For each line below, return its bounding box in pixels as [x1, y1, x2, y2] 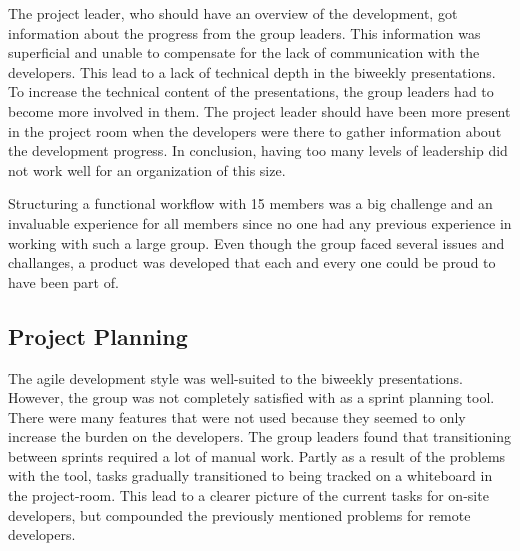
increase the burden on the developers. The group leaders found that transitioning [8, 426, 512, 447]
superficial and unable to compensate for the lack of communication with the [8, 42, 480, 63]
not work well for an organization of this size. [8, 159, 286, 180]
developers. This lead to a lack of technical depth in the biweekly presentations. [8, 61, 496, 82]
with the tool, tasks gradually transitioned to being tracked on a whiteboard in [8, 465, 493, 486]
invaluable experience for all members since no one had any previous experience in [8, 212, 512, 233]
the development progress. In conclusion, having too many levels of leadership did [8, 140, 508, 161]
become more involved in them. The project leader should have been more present [8, 100, 511, 121]
